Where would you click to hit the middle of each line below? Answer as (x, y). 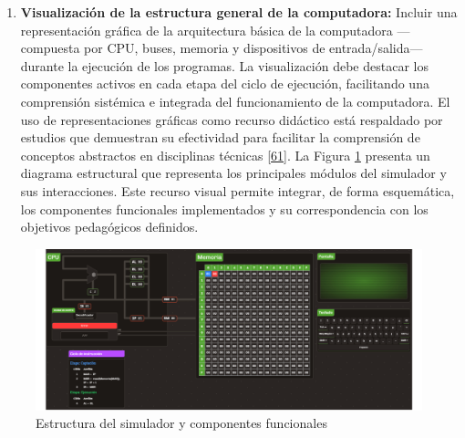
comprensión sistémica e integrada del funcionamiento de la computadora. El (235, 101)
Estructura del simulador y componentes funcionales (181, 423)
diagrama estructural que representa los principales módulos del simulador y (233, 173)
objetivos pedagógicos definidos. (109, 227)
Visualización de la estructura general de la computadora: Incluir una (239, 12)
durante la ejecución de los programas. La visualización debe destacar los (224, 65)
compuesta (50, 48)
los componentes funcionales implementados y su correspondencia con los (224, 209)
